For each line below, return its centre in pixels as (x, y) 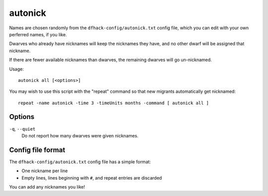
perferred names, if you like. (38, 34)
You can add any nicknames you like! (47, 187)
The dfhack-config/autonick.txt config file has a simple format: (80, 162)
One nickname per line (45, 171)
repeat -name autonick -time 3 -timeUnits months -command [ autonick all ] (114, 103)
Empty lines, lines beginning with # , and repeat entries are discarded (92, 178)
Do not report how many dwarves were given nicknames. (80, 135)
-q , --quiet (22, 129)
